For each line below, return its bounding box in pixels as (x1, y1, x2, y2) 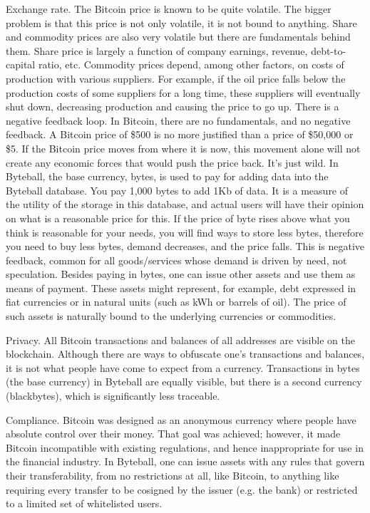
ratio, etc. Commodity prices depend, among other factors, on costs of (38, 57, 344, 72)
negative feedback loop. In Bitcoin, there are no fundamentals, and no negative (6, 113, 351, 128)
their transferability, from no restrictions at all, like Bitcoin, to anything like (6, 468, 339, 482)
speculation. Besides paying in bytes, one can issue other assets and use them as (6, 266, 356, 281)
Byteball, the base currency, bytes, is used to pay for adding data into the (6, 169, 329, 184)
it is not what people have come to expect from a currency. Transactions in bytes (6, 360, 360, 375)
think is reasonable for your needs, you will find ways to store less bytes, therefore (6, 224, 364, 239)
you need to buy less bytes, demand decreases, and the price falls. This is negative (6, 239, 365, 254)
